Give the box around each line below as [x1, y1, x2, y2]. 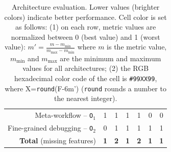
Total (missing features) [19, 135, 96, 145]
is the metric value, [107, 41, 167, 52]
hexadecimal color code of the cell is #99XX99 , [14, 73, 157, 84]
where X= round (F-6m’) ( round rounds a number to [5, 83, 166, 93]
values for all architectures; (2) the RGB [22, 63, 149, 73]
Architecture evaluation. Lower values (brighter [11, 2, 160, 12]
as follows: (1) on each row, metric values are [15, 21, 156, 32]
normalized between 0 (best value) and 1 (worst [11, 31, 160, 42]
